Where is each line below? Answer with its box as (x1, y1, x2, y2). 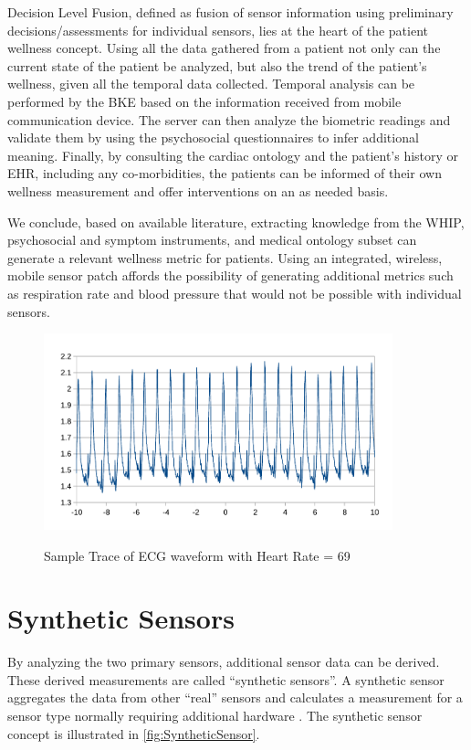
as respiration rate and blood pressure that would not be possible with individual (7, 283, 462, 302)
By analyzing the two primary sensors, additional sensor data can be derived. (7, 652, 440, 671)
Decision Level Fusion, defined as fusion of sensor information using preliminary (7, 3, 454, 21)
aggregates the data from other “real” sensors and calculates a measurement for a (7, 688, 463, 707)
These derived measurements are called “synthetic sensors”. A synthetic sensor (7, 670, 445, 689)
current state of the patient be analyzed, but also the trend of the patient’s (7, 56, 427, 75)
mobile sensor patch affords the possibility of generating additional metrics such (7, 266, 454, 285)
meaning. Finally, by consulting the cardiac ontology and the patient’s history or (7, 145, 459, 164)
